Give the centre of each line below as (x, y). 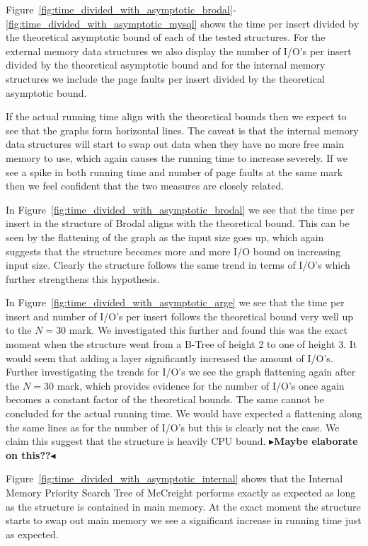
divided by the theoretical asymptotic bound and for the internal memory (166, 65)
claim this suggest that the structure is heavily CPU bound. (136, 441)
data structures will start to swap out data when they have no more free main (175, 144)
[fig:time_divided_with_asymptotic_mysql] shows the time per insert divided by (183, 23)
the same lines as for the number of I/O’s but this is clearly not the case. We (173, 427)
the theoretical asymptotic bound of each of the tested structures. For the (166, 37)
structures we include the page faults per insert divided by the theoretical (165, 78)
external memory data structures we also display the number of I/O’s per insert (179, 51)
